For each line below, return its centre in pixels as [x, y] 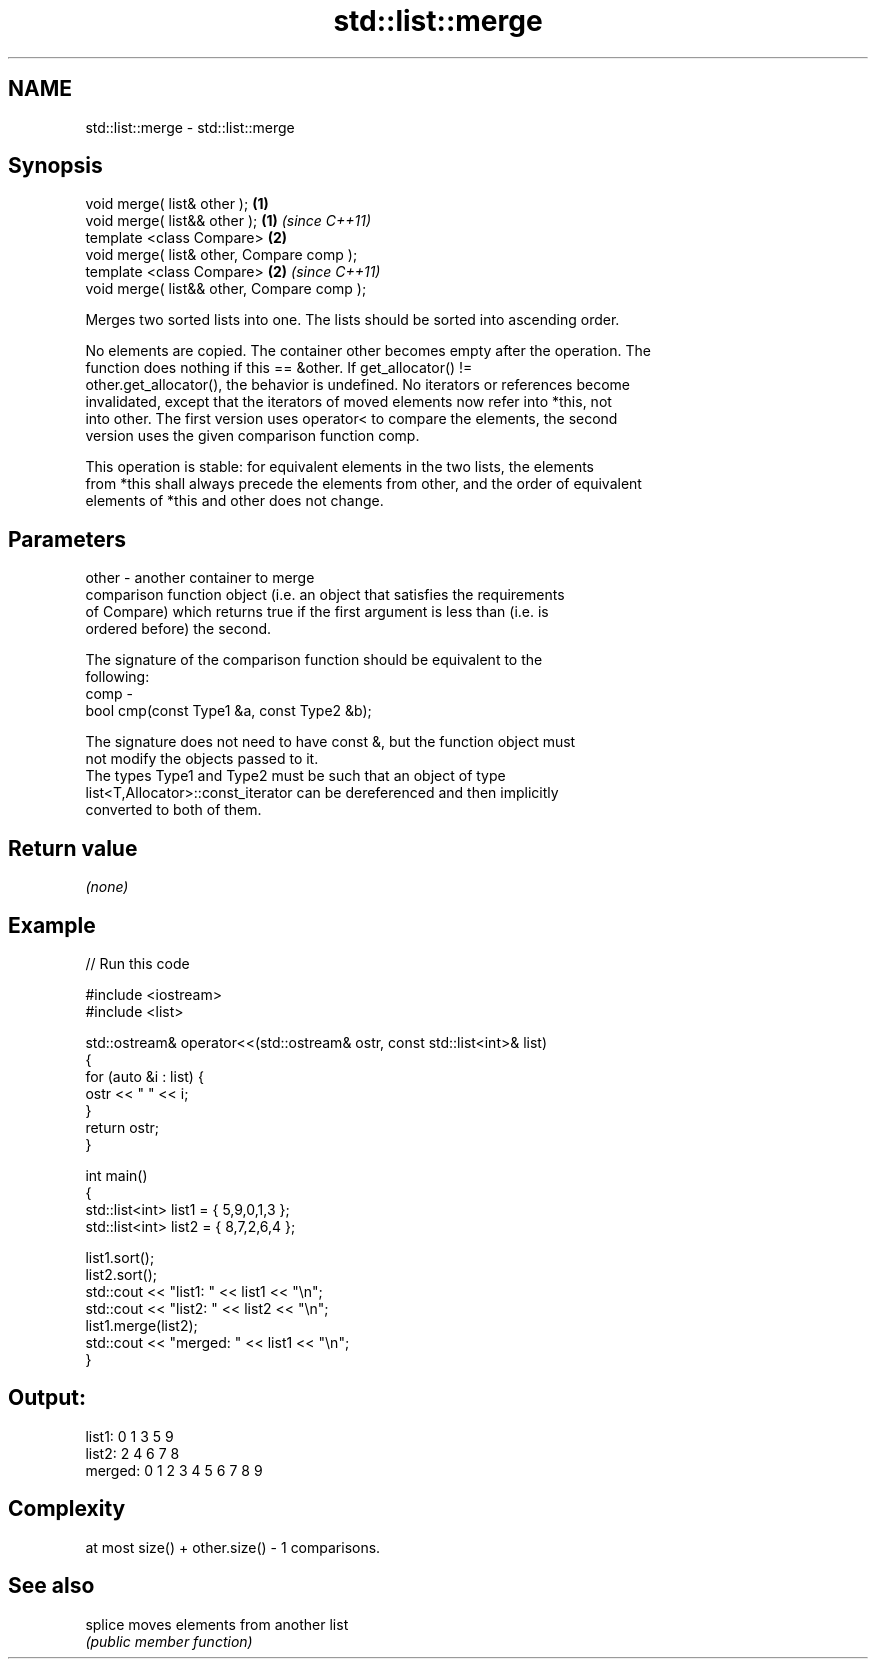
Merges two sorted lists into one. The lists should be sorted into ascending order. [352, 320]
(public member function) [169, 1641]
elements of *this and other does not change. [234, 501]
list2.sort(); [121, 1274]
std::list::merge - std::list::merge [190, 127]
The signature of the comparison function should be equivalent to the [314, 660]
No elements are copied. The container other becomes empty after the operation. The [368, 351]
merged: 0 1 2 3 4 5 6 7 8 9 [174, 1470]
